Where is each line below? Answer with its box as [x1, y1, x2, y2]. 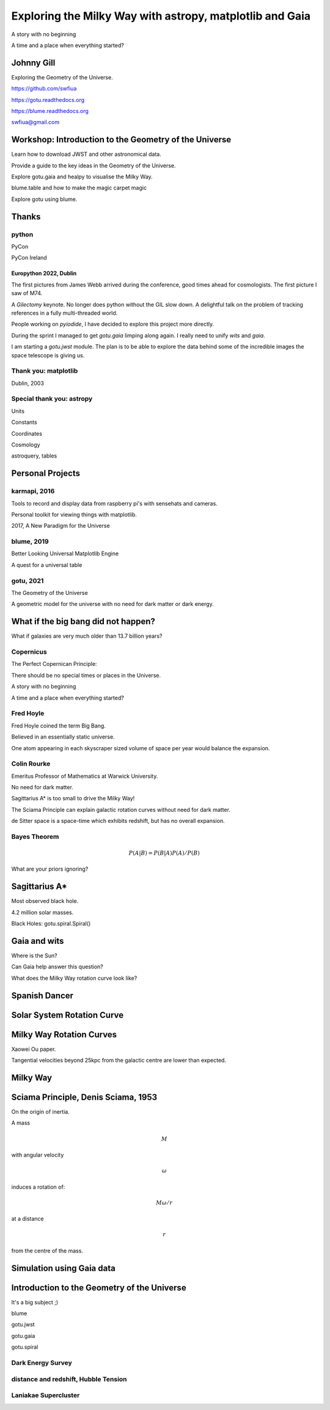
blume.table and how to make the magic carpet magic [11, 184, 147, 192]
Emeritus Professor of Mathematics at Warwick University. [11, 772, 158, 780]
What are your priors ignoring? [11, 865, 89, 873]
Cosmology [11, 441, 40, 448]
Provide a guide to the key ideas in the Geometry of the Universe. [11, 162, 177, 169]
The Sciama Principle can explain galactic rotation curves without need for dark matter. [11, 806, 230, 813]
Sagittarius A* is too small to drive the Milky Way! [11, 795, 135, 802]
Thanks [11, 211, 41, 222]
